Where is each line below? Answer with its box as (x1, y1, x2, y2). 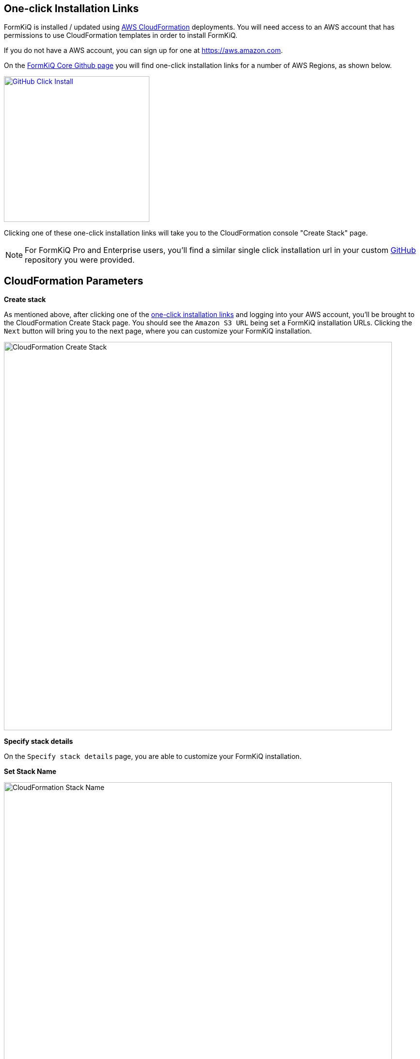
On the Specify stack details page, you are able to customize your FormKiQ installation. (4, 752, 302, 761)
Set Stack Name (4, 767, 57, 776)
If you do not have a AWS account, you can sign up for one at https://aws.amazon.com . (4, 46, 283, 55)
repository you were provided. (25, 255, 135, 265)
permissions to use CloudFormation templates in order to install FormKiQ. (4, 31, 238, 40)
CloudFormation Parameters (4, 274, 144, 287)
